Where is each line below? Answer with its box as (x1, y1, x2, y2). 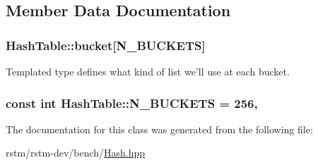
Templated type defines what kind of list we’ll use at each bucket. (6, 64, 290, 78)
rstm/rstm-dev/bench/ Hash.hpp (6, 145, 146, 160)
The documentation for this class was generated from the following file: (6, 121, 313, 136)
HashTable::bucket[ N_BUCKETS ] (6, 36, 206, 54)
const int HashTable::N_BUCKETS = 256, (6, 94, 258, 111)
